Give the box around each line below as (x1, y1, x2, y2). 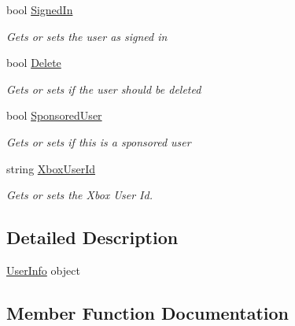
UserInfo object (6, 261, 80, 278)
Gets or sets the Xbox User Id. (6, 187, 153, 203)
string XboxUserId (6, 160, 96, 176)
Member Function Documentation (6, 300, 289, 324)
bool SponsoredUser (6, 107, 102, 124)
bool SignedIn (6, 2, 73, 17)
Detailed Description (6, 225, 179, 250)
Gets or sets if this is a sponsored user (6, 133, 191, 150)
